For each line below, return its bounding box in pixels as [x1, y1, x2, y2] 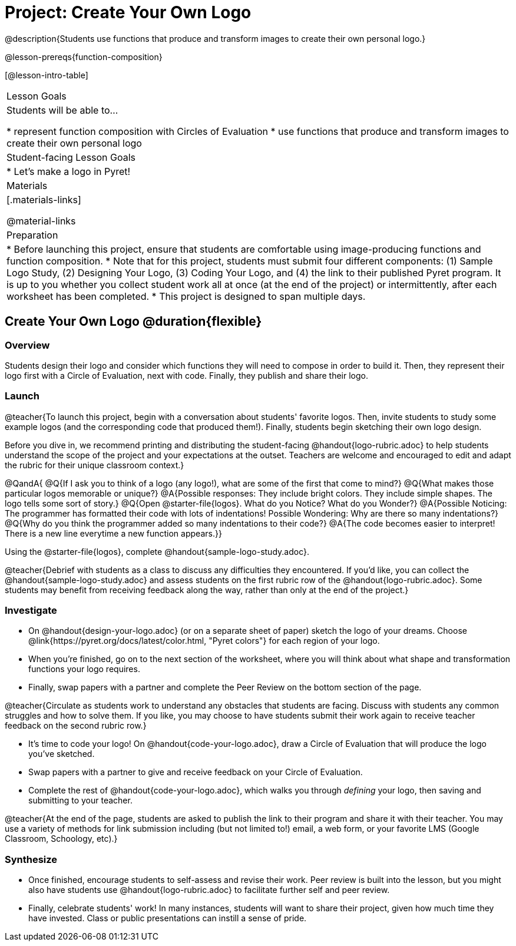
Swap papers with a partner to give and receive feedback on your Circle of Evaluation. [28, 767, 363, 778]
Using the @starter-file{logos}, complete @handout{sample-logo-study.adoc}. [5, 546, 309, 557]
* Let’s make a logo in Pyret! [6, 165, 131, 177]
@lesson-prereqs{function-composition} [5, 51, 163, 62]
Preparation [6, 229, 58, 241]
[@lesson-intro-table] [5, 70, 88, 80]
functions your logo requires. [28, 664, 140, 674]
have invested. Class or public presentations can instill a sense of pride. [28, 913, 307, 924]
